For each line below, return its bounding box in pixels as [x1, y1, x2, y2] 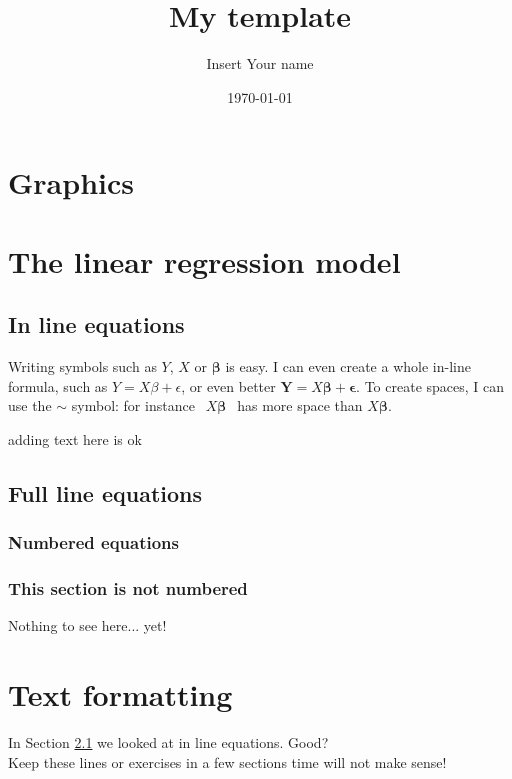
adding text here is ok [8, 428, 142, 449]
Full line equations [8, 477, 203, 508]
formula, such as [8, 375, 108, 396]
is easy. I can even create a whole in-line [225, 356, 471, 377]
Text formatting [8, 674, 233, 715]
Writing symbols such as [8, 356, 157, 377]
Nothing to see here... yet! [8, 615, 167, 636]
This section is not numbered [8, 576, 248, 600]
